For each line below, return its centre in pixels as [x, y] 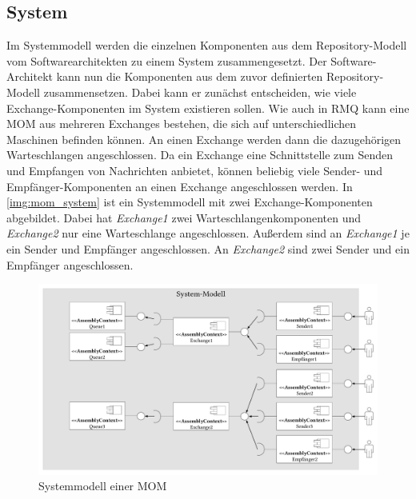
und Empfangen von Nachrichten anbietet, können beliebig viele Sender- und [195, 170]
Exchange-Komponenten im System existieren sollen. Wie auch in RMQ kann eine [208, 108]
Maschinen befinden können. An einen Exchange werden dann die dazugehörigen [204, 139]
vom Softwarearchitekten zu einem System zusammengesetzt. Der [167, 60]
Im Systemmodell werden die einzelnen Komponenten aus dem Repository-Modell [207, 45]
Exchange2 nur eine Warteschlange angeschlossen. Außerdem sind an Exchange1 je [208, 233]
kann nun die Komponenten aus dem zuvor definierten [190, 76]
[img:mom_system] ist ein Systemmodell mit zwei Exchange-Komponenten [190, 202]
